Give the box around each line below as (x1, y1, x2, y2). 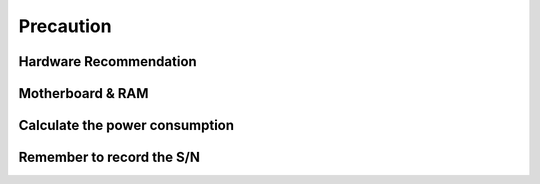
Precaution (18, 15, 112, 37)
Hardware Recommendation (18, 53, 197, 70)
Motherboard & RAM (18, 85, 149, 102)
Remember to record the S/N (18, 149, 200, 166)
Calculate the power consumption (18, 117, 235, 134)
